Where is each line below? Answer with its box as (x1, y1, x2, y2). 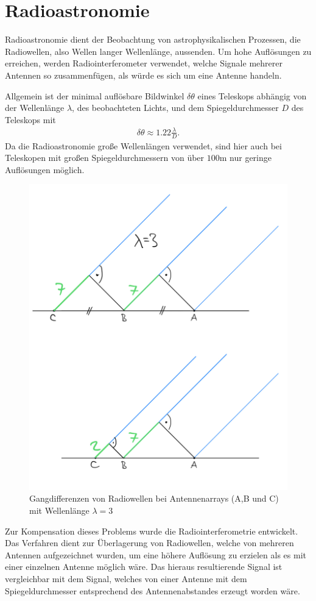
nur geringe (230, 151, 272, 164)
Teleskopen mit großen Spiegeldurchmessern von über (5, 151, 205, 164)
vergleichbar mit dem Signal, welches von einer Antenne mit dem (5, 572, 247, 585)
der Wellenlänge (5, 101, 65, 114)
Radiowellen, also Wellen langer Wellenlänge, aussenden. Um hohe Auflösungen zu (5, 44, 312, 57)
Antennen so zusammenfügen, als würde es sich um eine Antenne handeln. (5, 68, 282, 81)
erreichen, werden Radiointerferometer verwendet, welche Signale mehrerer (5, 57, 283, 69)
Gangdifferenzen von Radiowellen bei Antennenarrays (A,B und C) (29, 492, 279, 505)
